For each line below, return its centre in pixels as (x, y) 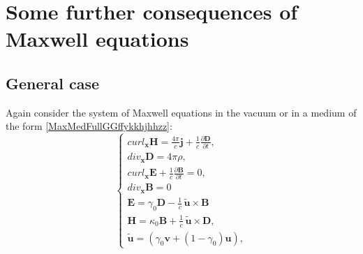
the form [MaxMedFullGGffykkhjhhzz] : (89, 126)
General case (53, 83)
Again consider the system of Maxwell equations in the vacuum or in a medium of (181, 112)
